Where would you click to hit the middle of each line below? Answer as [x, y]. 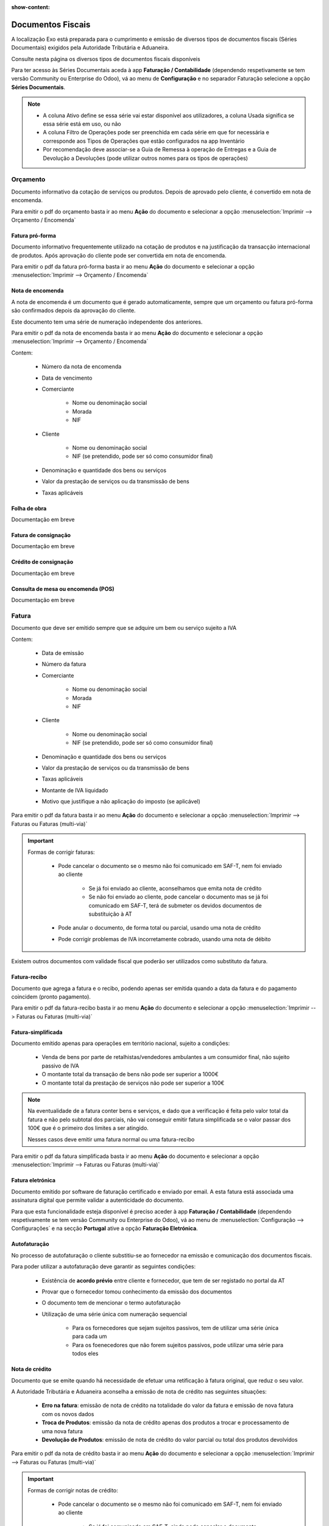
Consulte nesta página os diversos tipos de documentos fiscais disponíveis [106, 59]
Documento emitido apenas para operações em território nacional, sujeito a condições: [121, 1043]
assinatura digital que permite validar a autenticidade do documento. [97, 1200]
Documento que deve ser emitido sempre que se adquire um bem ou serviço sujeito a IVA [124, 628]
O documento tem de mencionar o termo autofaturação [111, 1303]
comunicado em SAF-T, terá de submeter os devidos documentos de [175, 905]
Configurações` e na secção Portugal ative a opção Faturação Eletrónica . [104, 1228]
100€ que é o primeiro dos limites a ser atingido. [88, 1128]
